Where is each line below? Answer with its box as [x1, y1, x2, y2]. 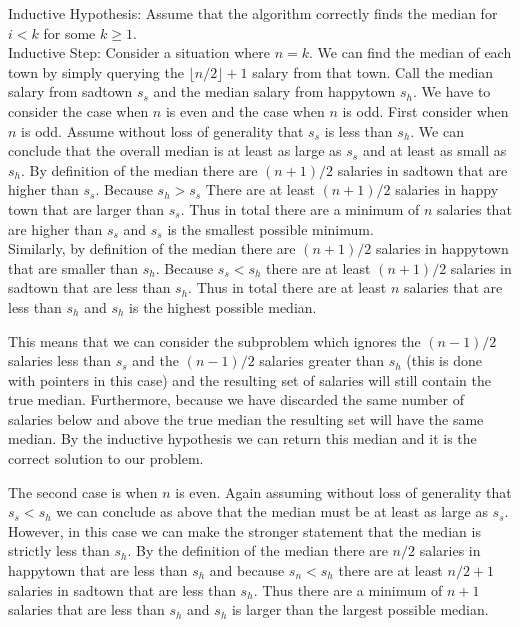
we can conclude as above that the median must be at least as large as [56, 501, 488, 522]
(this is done [406, 350, 482, 371]
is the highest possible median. [129, 296, 317, 317]
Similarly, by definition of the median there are [8, 238, 296, 259]
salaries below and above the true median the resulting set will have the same [8, 408, 484, 429]
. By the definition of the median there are [127, 540, 388, 561]
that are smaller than [8, 257, 139, 278]
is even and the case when [165, 100, 325, 121]
